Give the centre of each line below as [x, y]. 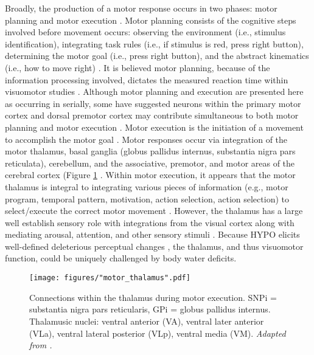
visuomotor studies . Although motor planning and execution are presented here [154, 91]
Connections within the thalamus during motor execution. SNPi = [153, 297]
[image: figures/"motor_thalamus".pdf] [110, 278]
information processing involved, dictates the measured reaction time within [147, 79]
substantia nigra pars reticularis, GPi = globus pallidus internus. [150, 309]
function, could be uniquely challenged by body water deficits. [121, 258]
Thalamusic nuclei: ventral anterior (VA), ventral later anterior [147, 321]
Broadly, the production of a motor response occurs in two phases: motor [141, 8]
